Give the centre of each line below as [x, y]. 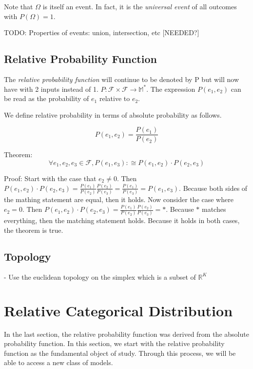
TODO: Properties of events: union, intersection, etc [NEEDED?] [102, 32]
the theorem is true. [34, 230]
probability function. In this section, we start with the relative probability [114, 343]
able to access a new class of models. [58, 362]
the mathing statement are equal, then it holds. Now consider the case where [119, 199]
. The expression [171, 89]
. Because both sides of [213, 188]
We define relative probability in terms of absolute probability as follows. [113, 114]
